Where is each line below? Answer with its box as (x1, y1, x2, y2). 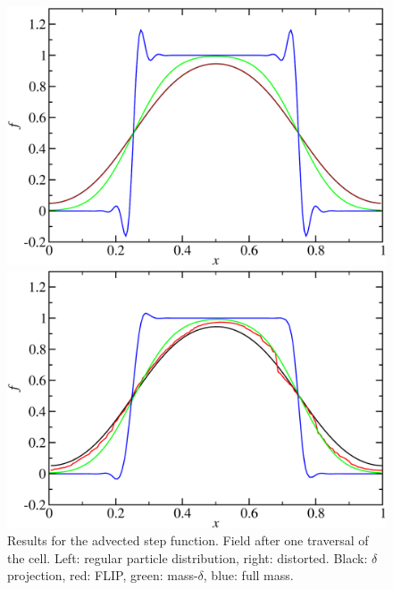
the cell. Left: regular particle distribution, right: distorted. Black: (7, 548, 368, 567)
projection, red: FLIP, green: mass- (7, 566, 198, 585)
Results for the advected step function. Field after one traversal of (7, 531, 369, 550)
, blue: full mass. (203, 566, 294, 585)
